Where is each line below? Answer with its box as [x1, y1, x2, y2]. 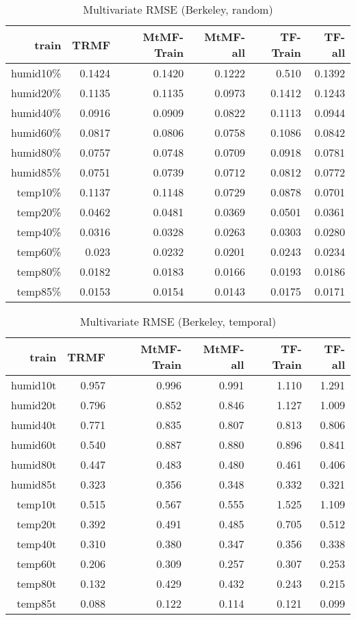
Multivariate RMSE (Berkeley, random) [83, 1, 273, 17]
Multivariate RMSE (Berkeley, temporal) [79, 313, 277, 329]
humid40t [11, 417, 57, 432]
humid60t [11, 437, 57, 452]
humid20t [11, 397, 57, 413]
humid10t [11, 377, 57, 393]
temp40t [16, 536, 57, 552]
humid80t [11, 456, 57, 472]
